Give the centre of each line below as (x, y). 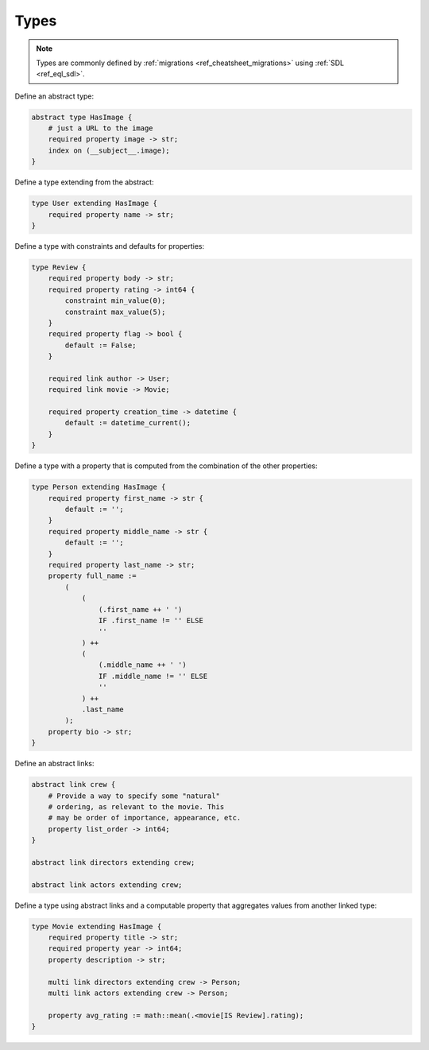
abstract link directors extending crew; (113, 862)
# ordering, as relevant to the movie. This (136, 806)
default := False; (100, 345)
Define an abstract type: (54, 96)
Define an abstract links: (54, 764)
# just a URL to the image (101, 128)
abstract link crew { (73, 785)
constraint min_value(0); (115, 301)
